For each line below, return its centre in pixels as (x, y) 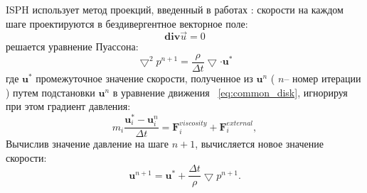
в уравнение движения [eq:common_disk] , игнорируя (230, 92)
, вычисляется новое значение (259, 144)
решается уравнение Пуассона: (72, 46)
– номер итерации (323, 78)
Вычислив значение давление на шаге (87, 144)
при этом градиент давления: (68, 106)
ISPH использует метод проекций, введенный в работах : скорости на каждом (175, 9)
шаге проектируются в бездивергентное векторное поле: (127, 23)
